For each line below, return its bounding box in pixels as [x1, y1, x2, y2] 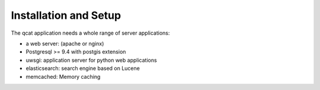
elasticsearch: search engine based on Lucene [25, 65, 140, 72]
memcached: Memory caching [25, 73, 101, 80]
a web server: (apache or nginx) [25, 40, 104, 47]
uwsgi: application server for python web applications [25, 56, 157, 64]
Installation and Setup [11, 9, 121, 22]
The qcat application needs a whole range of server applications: [11, 29, 170, 36]
